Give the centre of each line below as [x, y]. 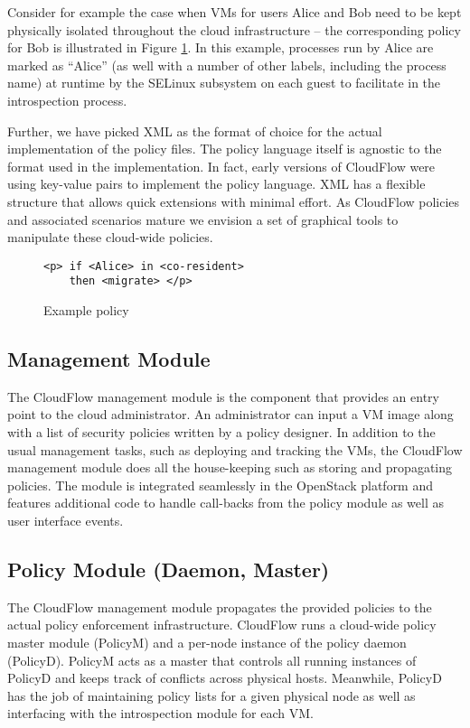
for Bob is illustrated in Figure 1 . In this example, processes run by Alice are [221, 47]
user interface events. [66, 520]
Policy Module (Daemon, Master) [169, 569]
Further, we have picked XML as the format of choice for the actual [195, 131]
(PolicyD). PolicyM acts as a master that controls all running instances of [212, 660]
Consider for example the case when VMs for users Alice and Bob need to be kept [235, 12]
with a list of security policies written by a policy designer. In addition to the [221, 432]
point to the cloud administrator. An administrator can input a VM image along [230, 414]
